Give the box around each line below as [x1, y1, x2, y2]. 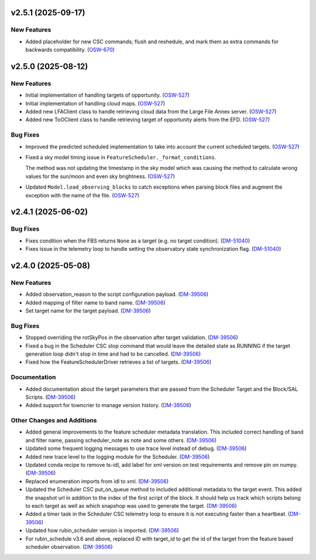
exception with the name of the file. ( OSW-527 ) [25, 192, 140, 199]
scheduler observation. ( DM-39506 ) [25, 543, 114, 550]
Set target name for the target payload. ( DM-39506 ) [25, 308, 152, 315]
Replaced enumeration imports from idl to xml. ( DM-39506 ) [25, 477, 169, 484]
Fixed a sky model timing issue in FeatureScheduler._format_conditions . [25, 154, 217, 161]
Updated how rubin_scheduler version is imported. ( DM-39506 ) [25, 527, 179, 534]
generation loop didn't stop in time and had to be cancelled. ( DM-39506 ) [25, 350, 201, 357]
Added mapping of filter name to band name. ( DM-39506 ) [25, 299, 166, 306]
